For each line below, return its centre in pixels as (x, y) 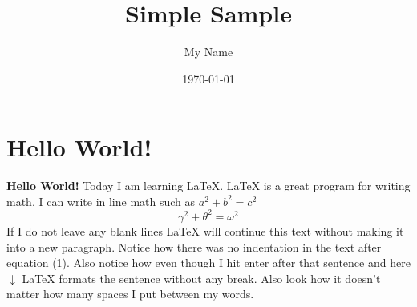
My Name (208, 52)
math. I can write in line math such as (101, 201)
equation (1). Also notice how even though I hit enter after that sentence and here (208, 263)
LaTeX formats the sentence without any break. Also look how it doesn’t (201, 278)
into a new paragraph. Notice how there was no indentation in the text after (194, 246)
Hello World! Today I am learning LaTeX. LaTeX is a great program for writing (208, 186)
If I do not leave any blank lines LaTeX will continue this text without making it (205, 230)
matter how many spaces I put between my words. (130, 294)
